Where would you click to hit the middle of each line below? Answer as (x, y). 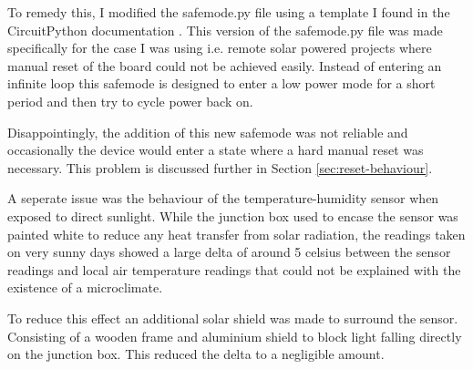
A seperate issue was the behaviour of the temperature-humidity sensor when (223, 198)
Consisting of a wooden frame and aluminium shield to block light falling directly (235, 336)
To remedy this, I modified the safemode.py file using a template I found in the (229, 12)
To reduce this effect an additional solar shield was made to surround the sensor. (233, 318)
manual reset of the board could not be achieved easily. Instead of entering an (225, 65)
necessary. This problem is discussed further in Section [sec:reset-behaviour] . (220, 167)
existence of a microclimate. (85, 287)
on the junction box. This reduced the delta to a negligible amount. (196, 354)
